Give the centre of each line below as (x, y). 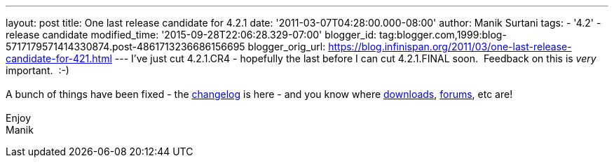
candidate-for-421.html (59, 58)
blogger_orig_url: (287, 47)
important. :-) (37, 70)
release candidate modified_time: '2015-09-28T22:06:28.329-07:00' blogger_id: (191, 35)
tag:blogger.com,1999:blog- (443, 35)
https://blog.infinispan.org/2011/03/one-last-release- (450, 47)
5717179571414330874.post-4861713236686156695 (125, 47)
